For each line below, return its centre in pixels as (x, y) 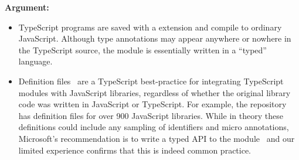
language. (35, 61)
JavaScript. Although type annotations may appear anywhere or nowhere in (155, 38)
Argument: (27, 7)
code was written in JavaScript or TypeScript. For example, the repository (152, 104)
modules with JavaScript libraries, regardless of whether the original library (154, 92)
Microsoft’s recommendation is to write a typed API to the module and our (157, 138)
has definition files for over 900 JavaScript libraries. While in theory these (151, 115)
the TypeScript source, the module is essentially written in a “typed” (142, 50)
